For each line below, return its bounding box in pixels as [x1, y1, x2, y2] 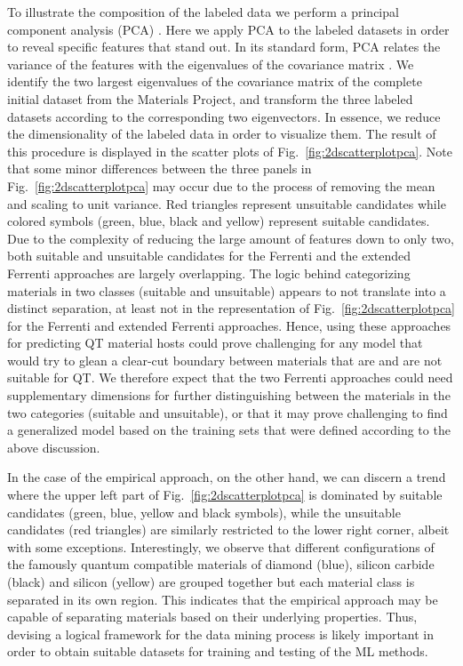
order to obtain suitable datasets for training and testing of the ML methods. [7, 642, 428, 661]
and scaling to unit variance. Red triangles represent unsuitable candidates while [7, 194, 446, 213]
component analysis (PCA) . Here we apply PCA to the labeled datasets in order [7, 20, 450, 38]
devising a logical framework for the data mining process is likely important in [7, 624, 435, 643]
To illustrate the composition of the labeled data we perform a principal [7, 3, 399, 20]
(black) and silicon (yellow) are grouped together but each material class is [7, 573, 415, 590]
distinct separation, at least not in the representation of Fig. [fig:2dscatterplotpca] [7, 299, 456, 317]
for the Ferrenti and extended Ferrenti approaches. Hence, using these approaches [7, 316, 451, 334]
